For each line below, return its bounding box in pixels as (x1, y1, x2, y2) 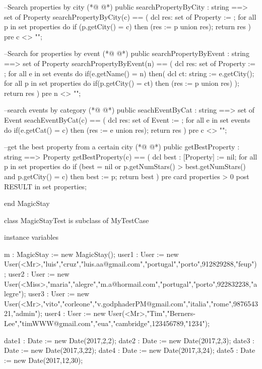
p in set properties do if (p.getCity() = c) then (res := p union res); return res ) (4, 21, 251, 32)
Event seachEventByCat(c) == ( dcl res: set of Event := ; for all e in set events (4, 114, 250, 125)
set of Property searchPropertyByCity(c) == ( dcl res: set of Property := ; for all (4, 11, 256, 22)
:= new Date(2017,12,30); (4, 354, 83, 365)
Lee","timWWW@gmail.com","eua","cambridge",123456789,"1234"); (4, 318, 210, 329)
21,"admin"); (4, 308, 42, 319)
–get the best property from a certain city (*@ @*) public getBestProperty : (4, 141, 240, 152)
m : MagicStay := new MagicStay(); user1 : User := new (4, 248, 179, 259)
